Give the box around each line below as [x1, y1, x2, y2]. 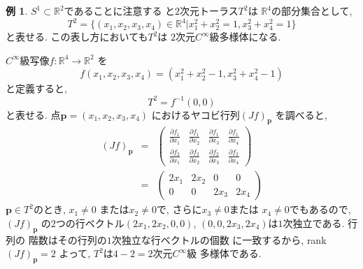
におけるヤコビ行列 [151, 107, 240, 122]
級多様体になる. [209, 29, 281, 44]
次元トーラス [180, 3, 239, 17]
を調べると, [275, 107, 327, 122]
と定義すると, [6, 81, 67, 96]
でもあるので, [289, 202, 351, 217]
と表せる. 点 [6, 107, 61, 122]
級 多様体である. [187, 246, 262, 261]
